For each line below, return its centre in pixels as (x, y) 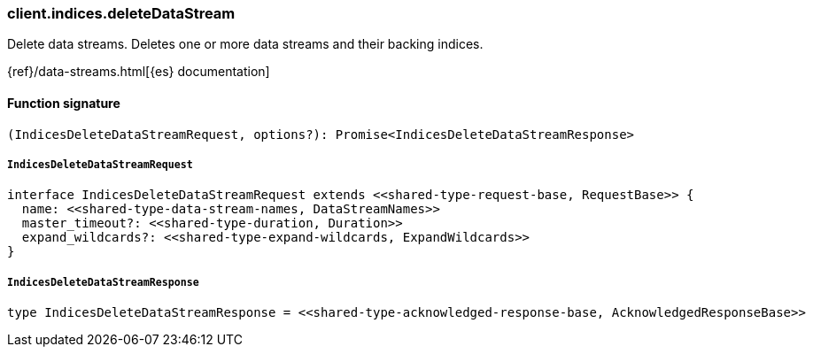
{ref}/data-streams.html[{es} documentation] (139, 72)
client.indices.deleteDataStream (121, 13)
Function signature (64, 103)
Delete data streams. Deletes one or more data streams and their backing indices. (245, 44)
